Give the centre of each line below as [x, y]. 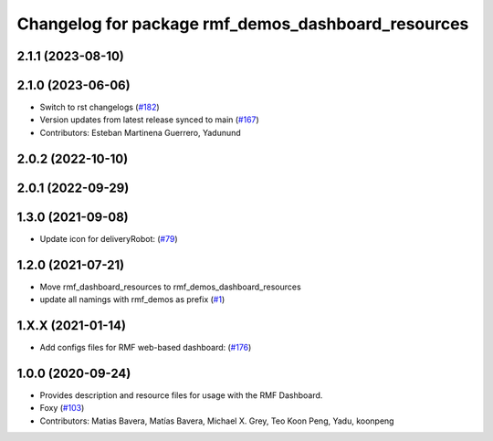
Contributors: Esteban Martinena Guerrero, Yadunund [140, 132]
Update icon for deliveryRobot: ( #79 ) [109, 238]
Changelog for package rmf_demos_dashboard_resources [243, 24]
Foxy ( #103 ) [62, 408]
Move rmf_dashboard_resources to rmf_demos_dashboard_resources [170, 287]
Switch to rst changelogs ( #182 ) [100, 107]
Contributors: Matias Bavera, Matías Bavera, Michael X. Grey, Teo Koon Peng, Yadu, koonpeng [217, 421]
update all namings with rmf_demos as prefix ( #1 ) [132, 299]
